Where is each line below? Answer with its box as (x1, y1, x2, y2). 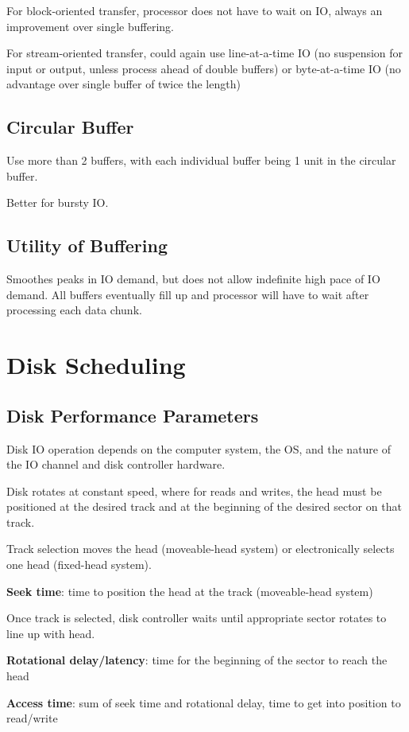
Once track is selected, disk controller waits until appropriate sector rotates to (6, 609, 387, 626)
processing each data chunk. (6, 302, 142, 318)
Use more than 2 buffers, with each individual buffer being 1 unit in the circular (6, 152, 396, 169)
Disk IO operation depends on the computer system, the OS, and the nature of (6, 440, 392, 457)
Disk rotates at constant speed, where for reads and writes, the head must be (6, 482, 382, 499)
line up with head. (6, 625, 95, 641)
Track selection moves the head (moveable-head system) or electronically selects (6, 540, 395, 557)
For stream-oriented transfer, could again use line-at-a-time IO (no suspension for (6, 45, 403, 61)
